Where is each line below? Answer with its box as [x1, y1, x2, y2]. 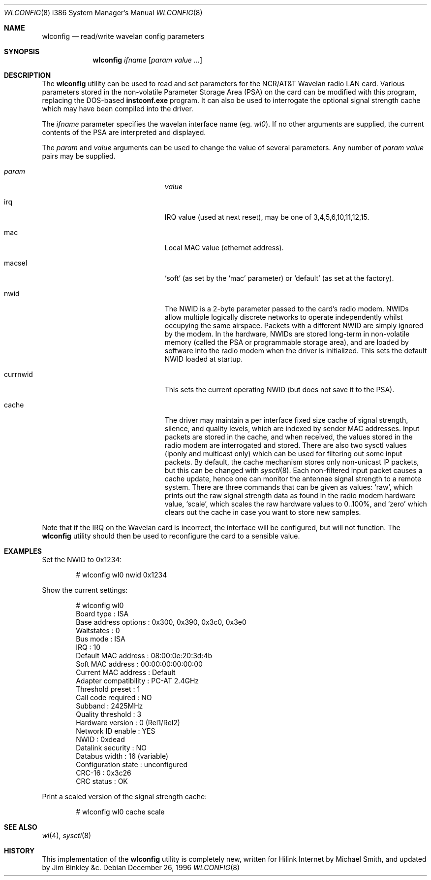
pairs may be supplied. [42, 152, 116, 160]
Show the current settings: [42, 586, 128, 594]
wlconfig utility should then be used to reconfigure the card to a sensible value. [42, 532, 300, 540]
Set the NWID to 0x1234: [42, 555, 122, 564]
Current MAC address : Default [76, 668, 176, 677]
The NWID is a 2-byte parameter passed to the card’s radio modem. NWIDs [164, 305, 409, 313]
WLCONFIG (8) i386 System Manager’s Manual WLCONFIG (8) [4, 8, 203, 17]
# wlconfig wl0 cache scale [76, 808, 165, 816]
